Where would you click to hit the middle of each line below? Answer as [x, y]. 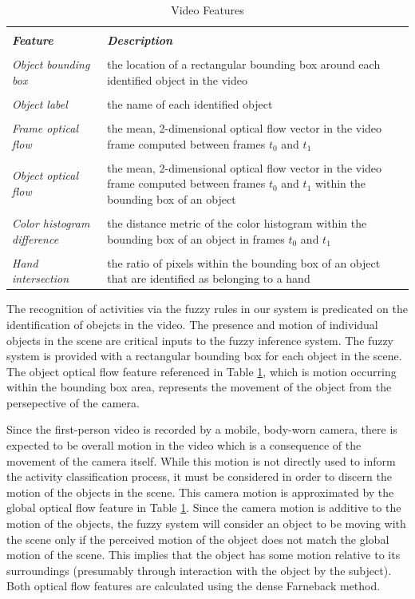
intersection [41, 278]
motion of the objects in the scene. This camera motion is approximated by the [200, 492]
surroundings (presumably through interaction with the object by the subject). [199, 570]
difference [36, 238]
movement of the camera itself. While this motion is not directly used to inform [201, 460]
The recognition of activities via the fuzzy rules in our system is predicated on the [207, 309]
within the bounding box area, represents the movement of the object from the [199, 387]
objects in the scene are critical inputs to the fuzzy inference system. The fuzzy [200, 340]
